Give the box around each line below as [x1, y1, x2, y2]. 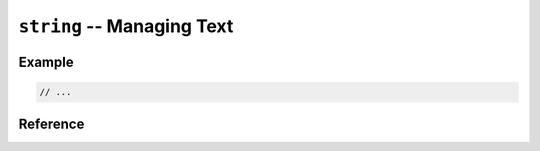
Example [18, 53, 74, 70]
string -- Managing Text [18, 15, 234, 37]
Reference [18, 115, 85, 132]
